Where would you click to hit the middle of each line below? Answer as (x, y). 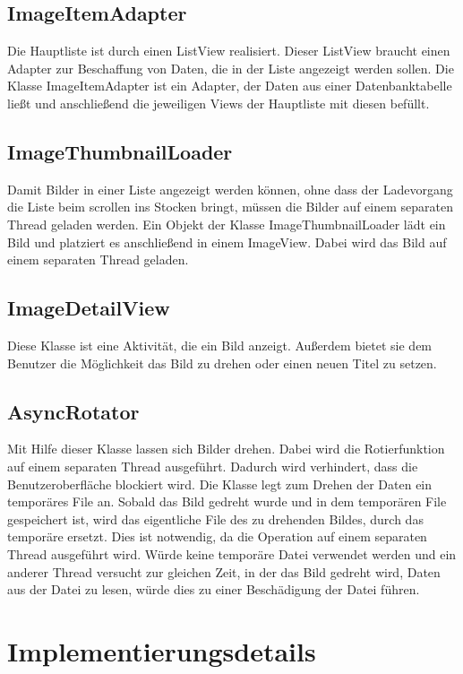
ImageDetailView (89, 308)
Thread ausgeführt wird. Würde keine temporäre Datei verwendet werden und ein (232, 553)
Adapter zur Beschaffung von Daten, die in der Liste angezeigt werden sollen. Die (231, 68)
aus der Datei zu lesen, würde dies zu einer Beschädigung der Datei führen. (214, 589)
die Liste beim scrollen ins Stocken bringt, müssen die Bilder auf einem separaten (230, 207)
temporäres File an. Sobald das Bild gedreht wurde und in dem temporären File (227, 501)
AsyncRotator (73, 411)
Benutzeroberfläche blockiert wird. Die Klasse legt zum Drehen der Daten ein (220, 484)
